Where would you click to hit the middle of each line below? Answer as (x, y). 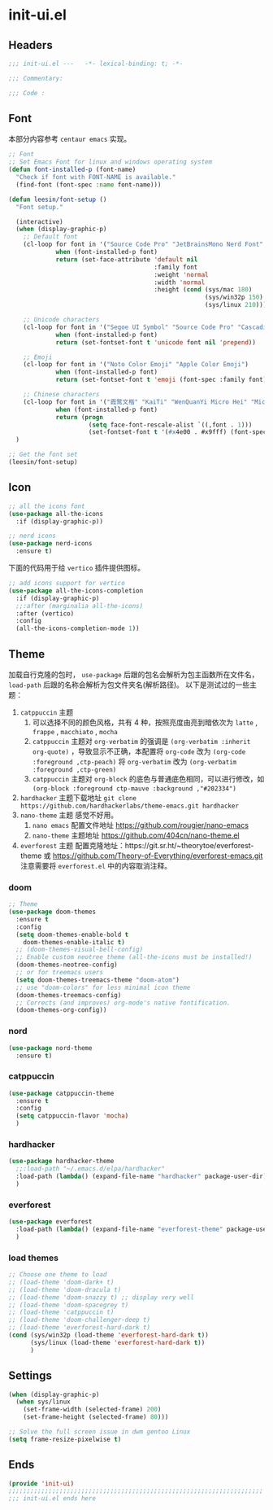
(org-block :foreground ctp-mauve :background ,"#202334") (134, 788)
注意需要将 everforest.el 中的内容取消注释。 (96, 865)
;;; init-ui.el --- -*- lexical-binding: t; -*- (96, 63)
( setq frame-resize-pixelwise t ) (65, 1439)
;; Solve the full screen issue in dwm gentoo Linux (100, 1432)
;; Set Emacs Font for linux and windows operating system (110, 162)
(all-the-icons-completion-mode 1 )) (78, 628)
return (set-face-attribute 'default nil (127, 259)
